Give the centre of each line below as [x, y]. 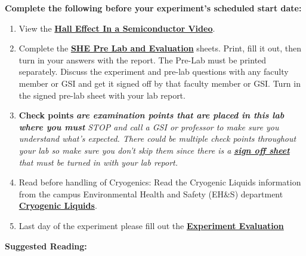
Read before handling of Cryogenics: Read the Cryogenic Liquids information [160, 182]
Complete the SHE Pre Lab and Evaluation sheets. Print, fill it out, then [160, 48]
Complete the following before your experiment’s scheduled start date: [153, 8]
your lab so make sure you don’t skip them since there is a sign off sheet [154, 150]
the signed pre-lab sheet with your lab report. [102, 95]
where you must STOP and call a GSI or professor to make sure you [149, 127]
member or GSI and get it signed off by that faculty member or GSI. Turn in [160, 83]
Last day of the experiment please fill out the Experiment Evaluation [151, 225]
